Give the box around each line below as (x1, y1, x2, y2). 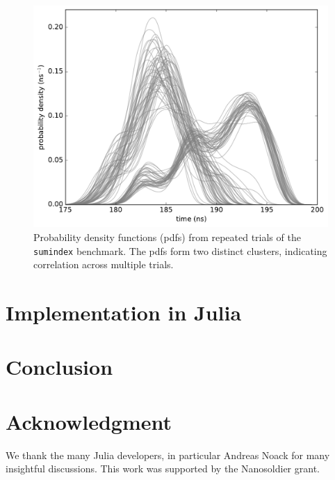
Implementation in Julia (6, 298, 242, 327)
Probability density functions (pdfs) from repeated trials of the (33, 230, 301, 244)
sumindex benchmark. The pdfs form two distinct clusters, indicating (33, 243, 327, 258)
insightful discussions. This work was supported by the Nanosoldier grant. (6, 461, 320, 476)
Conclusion (6, 353, 113, 381)
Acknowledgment (6, 407, 172, 435)
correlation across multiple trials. (33, 257, 174, 272)
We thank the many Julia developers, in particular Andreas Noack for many (6, 447, 330, 462)
